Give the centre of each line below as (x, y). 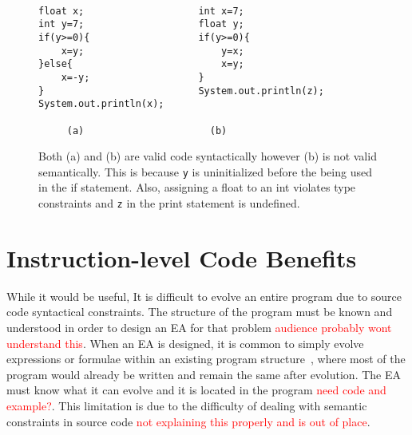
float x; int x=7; (141, 11)
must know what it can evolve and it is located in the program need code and (196, 390)
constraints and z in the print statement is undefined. (169, 203)
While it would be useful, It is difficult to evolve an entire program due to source (204, 296)
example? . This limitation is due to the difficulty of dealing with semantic (187, 405)
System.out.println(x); (101, 104)
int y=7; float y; (141, 24)
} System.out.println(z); (181, 91)
